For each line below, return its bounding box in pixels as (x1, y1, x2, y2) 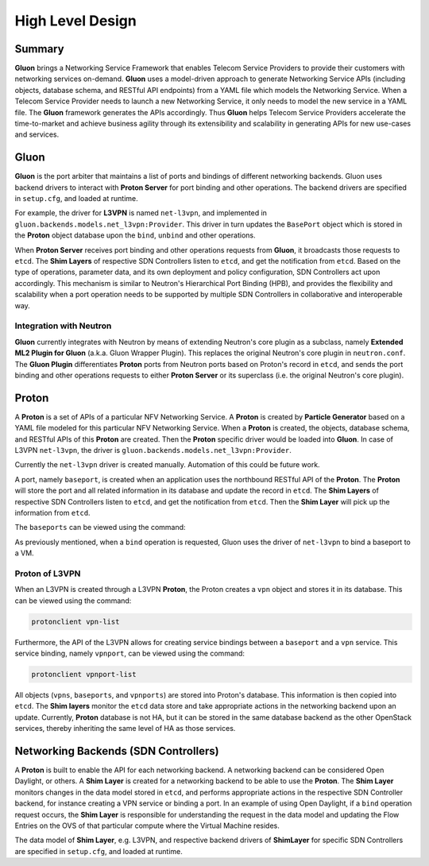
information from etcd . (14, 508, 91, 517)
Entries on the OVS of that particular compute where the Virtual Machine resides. (14, 821, 280, 830)
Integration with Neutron (14, 320, 112, 331)
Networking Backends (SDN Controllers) (14, 744, 219, 758)
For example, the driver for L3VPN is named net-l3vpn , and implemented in (14, 208, 268, 218)
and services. (14, 130, 60, 139)
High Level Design (14, 12, 137, 29)
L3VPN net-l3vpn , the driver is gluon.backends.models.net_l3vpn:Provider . (14, 446, 292, 454)
